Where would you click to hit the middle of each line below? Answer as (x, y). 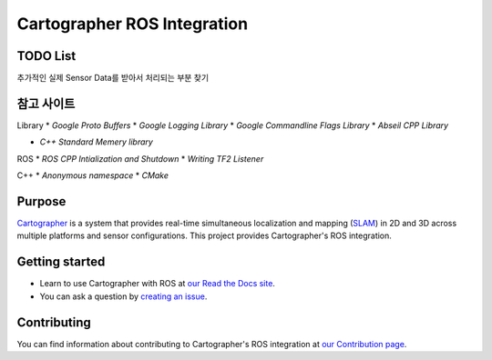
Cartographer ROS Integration (133, 24)
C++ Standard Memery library (97, 142)
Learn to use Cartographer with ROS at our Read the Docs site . (157, 284)
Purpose (41, 201)
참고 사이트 (46, 103)
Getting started (61, 262)
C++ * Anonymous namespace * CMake (92, 175)
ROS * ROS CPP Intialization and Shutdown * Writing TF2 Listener (140, 158)
